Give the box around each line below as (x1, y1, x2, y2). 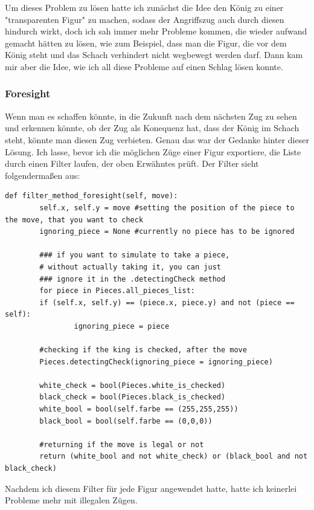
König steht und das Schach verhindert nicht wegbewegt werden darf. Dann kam (5, 48, 303, 61)
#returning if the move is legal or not (39, 440, 204, 449)
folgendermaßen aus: (5, 169, 80, 181)
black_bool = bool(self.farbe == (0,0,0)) (39, 416, 213, 425)
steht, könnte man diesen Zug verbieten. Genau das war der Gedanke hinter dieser (5, 133, 309, 146)
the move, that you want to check (5, 215, 144, 224)
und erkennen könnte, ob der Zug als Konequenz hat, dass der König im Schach (5, 121, 300, 134)
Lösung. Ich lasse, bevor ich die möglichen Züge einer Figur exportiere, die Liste (5, 145, 301, 158)
